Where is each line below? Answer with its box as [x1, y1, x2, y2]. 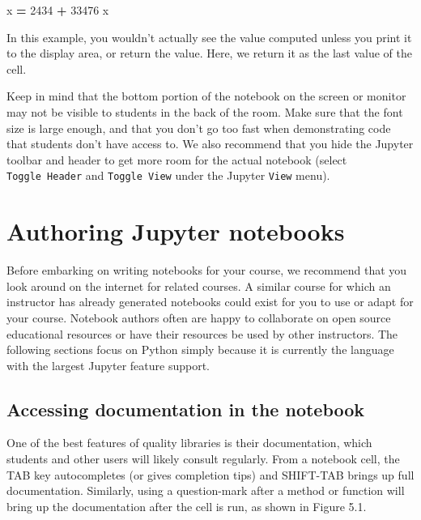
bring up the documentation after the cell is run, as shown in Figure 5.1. [6, 497, 367, 514]
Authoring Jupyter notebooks [6, 215, 345, 248]
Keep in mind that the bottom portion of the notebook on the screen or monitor [6, 87, 406, 104]
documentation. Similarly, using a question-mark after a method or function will [6, 482, 405, 499]
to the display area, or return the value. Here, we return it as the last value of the [6, 45, 412, 62]
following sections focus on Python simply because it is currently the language [6, 341, 394, 358]
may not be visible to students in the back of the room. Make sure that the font [6, 103, 403, 120]
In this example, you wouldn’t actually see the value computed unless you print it [6, 28, 412, 45]
